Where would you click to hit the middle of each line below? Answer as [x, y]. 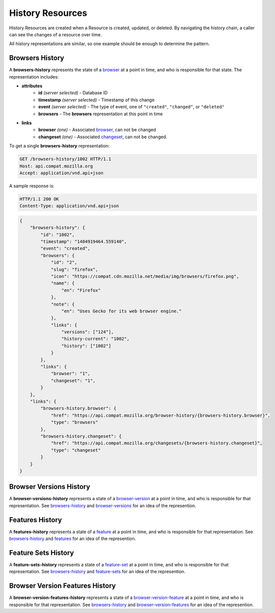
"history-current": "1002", [95, 339]
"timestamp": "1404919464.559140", [84, 242]
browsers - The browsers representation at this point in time [101, 114]
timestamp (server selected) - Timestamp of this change [96, 100]
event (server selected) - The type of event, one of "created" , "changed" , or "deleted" [132, 107]
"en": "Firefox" [81, 290]
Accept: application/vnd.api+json [61, 173]
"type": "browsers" [75, 422]
